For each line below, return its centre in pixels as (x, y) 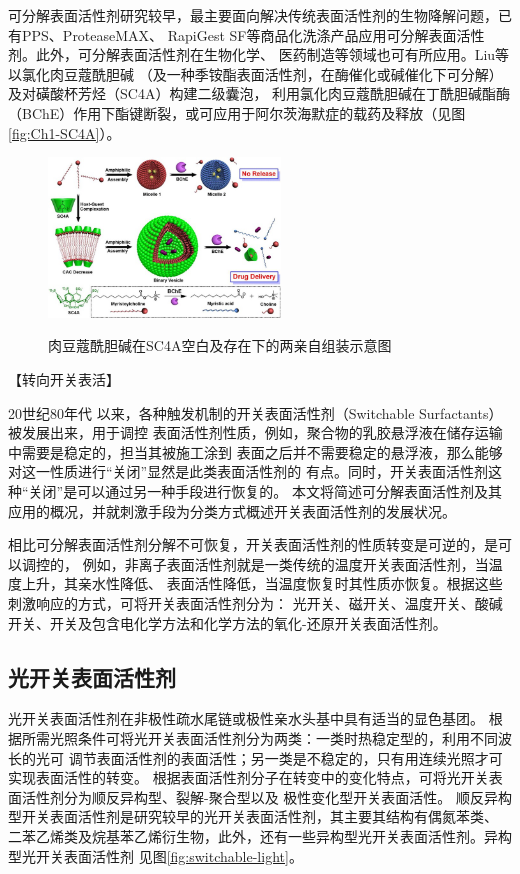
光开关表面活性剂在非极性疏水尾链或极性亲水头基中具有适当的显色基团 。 (246, 718)
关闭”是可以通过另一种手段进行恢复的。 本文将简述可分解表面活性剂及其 (265, 490)
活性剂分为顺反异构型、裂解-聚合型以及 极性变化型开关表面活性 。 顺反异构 (266, 796)
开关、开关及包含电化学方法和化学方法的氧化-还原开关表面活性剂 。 (227, 622)
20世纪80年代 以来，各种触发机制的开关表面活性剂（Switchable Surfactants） (255, 412)
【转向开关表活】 (64, 379)
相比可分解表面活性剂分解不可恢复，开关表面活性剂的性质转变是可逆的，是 (253, 544)
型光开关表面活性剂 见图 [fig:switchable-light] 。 (155, 855)
